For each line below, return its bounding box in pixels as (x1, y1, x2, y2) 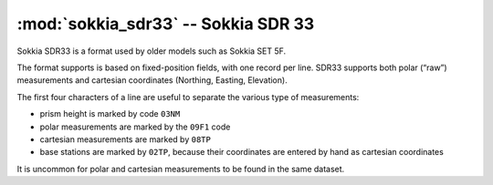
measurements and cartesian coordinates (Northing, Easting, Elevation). (16, 75, 288, 86)
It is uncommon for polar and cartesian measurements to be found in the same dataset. (16, 163, 345, 174)
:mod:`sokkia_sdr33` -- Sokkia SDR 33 (16, 14, 315, 34)
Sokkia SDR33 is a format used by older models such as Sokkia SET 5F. (16, 46, 287, 57)
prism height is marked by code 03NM (39, 108, 181, 119)
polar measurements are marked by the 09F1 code (39, 121, 231, 132)
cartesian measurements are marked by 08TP (39, 133, 212, 145)
